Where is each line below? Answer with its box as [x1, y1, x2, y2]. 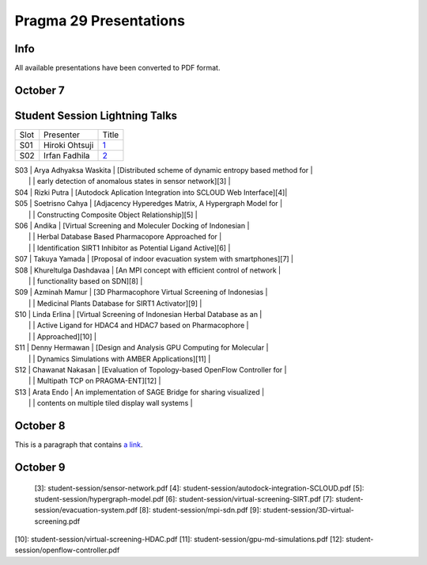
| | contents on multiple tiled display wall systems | [28, 399, 193, 408]
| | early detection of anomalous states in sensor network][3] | [28, 177, 231, 186]
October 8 [14, 419, 66, 432]
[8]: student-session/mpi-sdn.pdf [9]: [139, 506, 262, 515]
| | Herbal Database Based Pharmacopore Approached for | [28, 232, 222, 242]
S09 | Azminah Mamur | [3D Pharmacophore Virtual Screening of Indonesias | [14, 288, 268, 297]
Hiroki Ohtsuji [43, 139, 94, 151]
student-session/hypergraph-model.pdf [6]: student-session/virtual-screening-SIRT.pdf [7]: [34, 494, 334, 503]
